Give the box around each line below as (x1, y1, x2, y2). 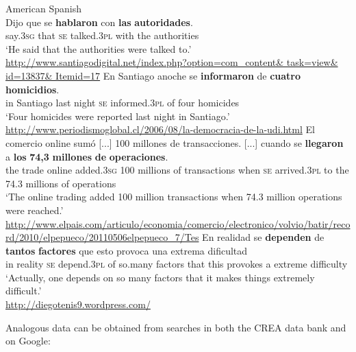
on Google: (5, 333, 51, 348)
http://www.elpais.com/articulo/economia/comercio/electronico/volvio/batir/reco (5, 216, 351, 231)
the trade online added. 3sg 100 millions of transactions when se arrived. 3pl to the (5, 163, 349, 177)
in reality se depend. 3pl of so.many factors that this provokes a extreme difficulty (5, 257, 348, 271)
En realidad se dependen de (202, 230, 325, 244)
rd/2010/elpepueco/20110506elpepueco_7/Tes (5, 230, 199, 244)
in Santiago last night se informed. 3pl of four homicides (5, 95, 240, 110)
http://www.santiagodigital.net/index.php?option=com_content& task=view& (5, 55, 338, 69)
